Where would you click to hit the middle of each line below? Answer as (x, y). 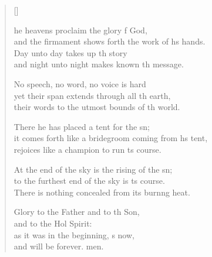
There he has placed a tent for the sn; (82, 126)
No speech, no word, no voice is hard (80, 83)
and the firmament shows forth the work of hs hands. (110, 41)
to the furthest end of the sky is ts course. (89, 181)
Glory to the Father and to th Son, (77, 212)
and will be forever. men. (59, 246)
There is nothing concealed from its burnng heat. (102, 192)
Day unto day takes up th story (70, 52)
